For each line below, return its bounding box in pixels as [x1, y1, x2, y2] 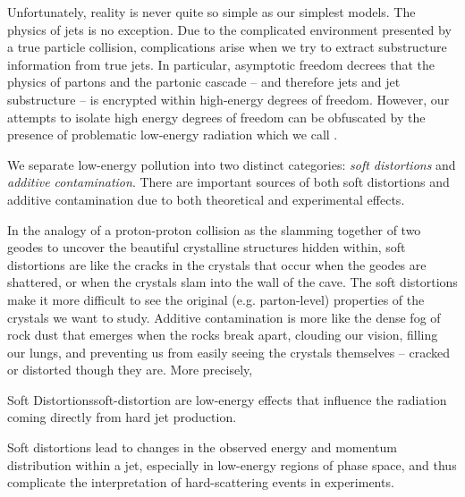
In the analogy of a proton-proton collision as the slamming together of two [7, 220, 421, 239]
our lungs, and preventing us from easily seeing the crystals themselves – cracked [7, 342, 451, 361]
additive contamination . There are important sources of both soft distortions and [7, 173, 450, 191]
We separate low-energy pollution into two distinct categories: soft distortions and [7, 155, 456, 173]
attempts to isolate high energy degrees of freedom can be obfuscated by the [7, 107, 426, 126]
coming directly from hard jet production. [7, 408, 237, 426]
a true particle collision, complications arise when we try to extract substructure [7, 38, 447, 56]
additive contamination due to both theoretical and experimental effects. [7, 190, 405, 208]
